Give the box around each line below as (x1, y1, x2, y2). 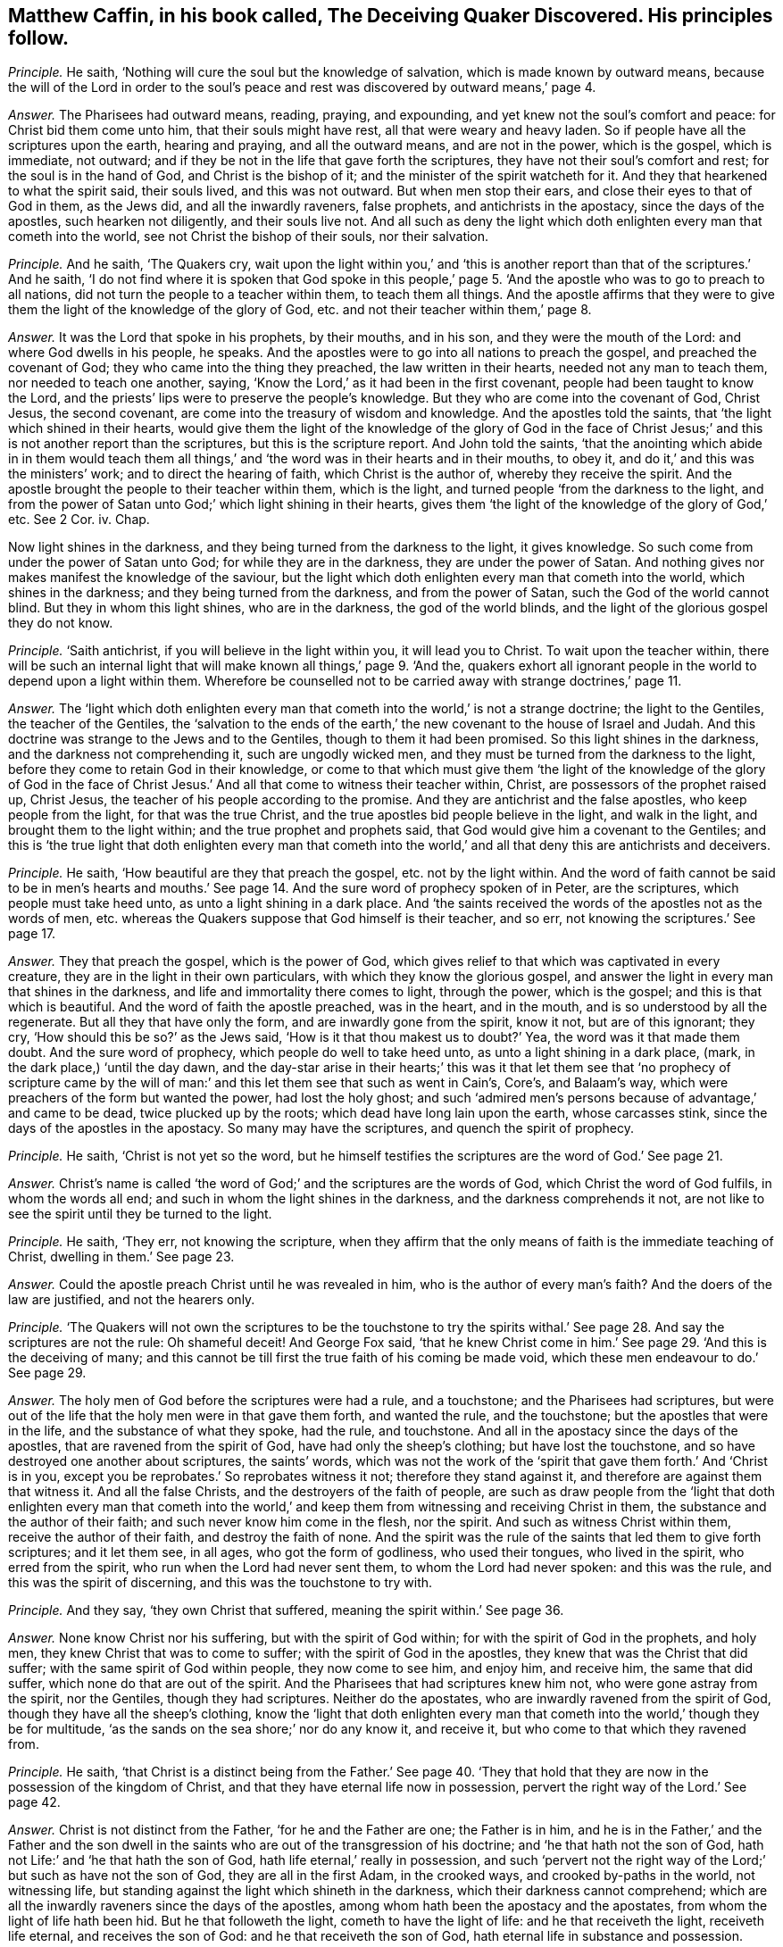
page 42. (8, 1794, 61, 1810)
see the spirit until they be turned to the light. (8, 1206, 272, 1222)
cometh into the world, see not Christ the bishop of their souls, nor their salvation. (8, 229, 489, 245)
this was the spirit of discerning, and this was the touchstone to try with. (8, 1575, 433, 1591)
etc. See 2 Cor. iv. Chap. (8, 512, 150, 528)
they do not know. (8, 615, 113, 631)
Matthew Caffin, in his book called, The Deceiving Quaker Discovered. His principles (8, 4, 773, 27)
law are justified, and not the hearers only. (8, 1292, 255, 1308)
